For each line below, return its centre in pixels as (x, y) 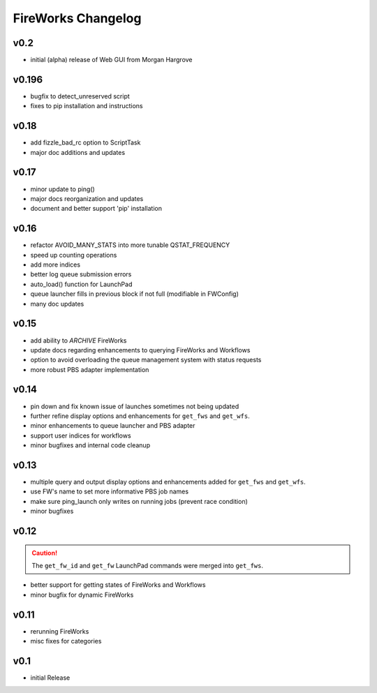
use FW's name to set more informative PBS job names (109, 491)
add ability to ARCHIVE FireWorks (79, 340)
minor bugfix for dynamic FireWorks (82, 595)
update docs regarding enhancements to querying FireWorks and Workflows (140, 350)
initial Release (50, 678)
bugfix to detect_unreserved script (80, 96)
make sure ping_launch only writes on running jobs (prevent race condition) (139, 501)
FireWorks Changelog (77, 18)
